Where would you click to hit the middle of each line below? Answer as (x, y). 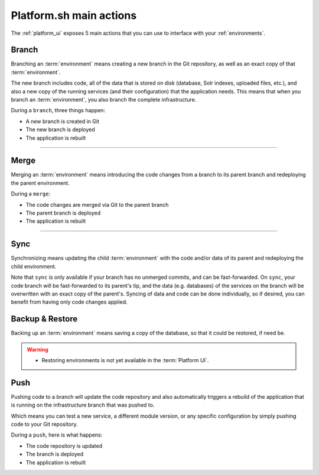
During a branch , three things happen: (58, 110)
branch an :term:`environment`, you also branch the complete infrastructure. (104, 100)
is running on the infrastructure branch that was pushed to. (83, 405)
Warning (38, 349)
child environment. (34, 266)
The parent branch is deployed (63, 213)
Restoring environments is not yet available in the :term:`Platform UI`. (125, 360)
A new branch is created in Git (63, 121)
